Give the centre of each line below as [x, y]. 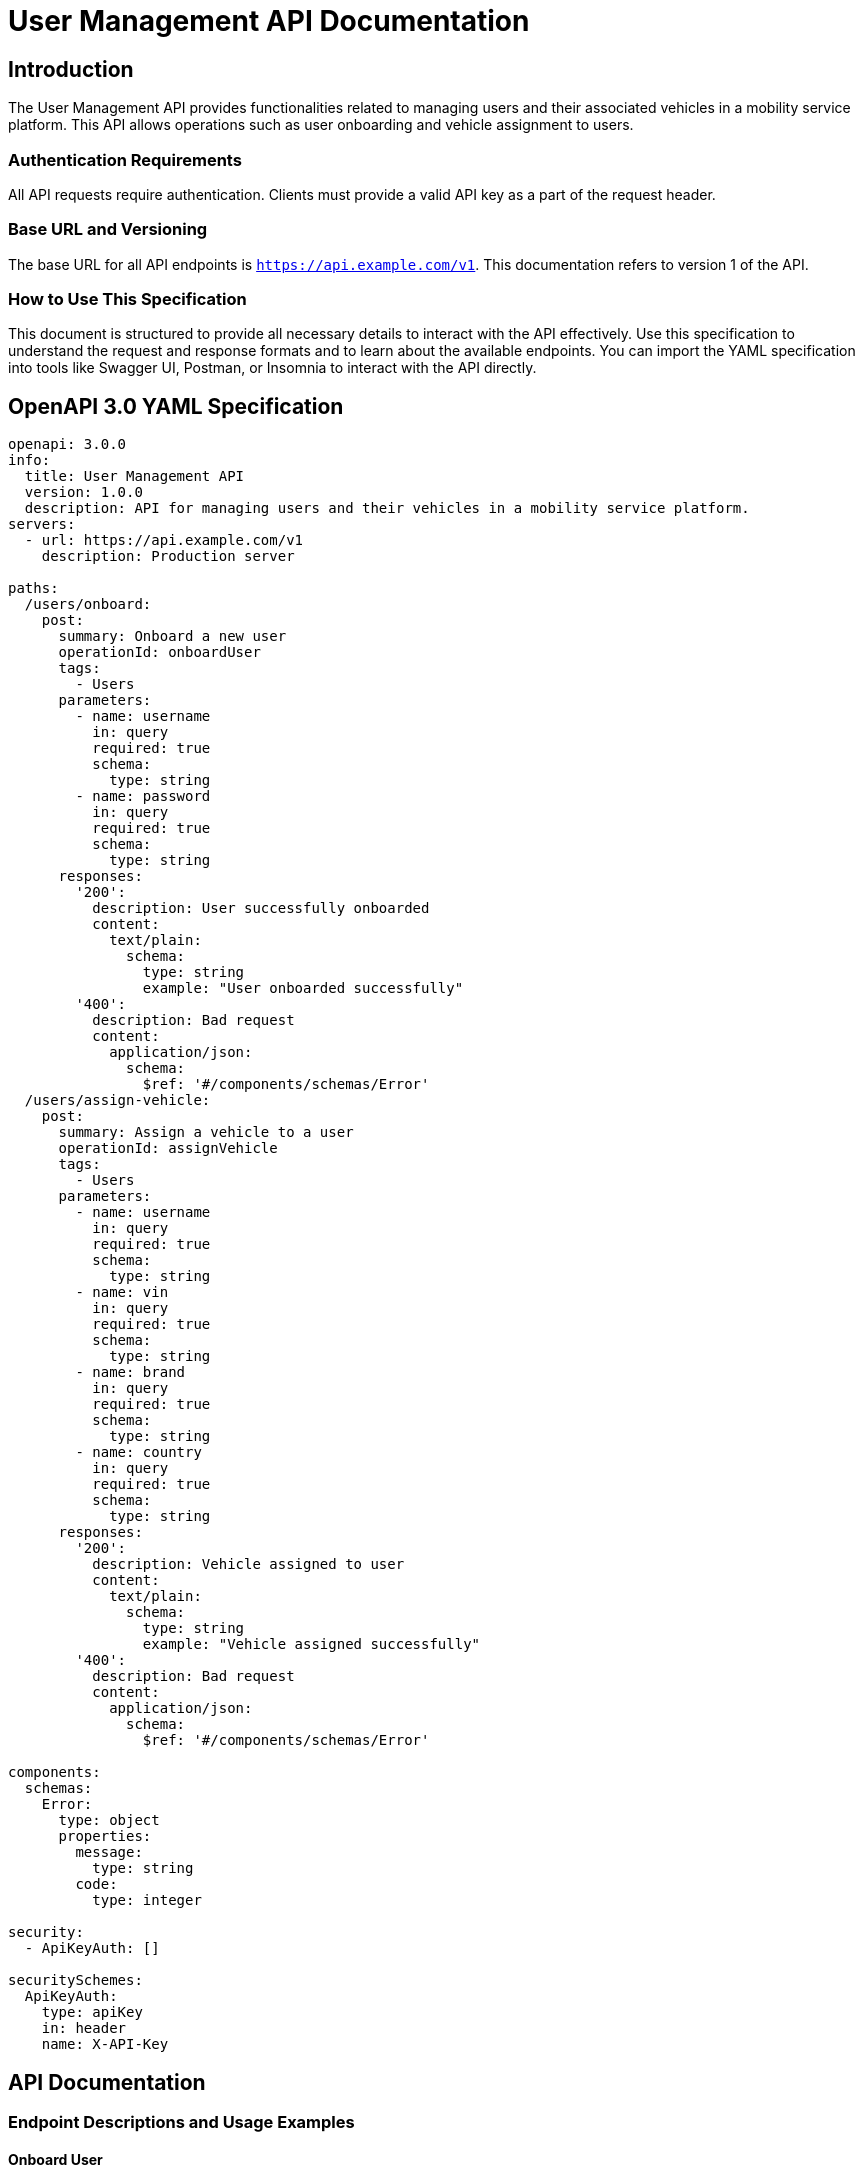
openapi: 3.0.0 [67, 444]
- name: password [143, 796]
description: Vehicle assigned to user [248, 1564]
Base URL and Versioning [108, 229]
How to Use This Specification [127, 299]
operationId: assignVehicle [168, 1148]
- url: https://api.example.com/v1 [164, 540]
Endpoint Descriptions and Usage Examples [181, 2122]
